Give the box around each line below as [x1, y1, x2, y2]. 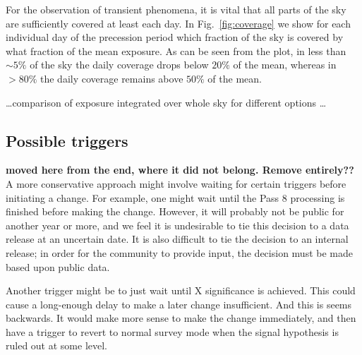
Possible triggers [6, 129, 128, 151]
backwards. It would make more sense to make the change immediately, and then [6, 311, 356, 325]
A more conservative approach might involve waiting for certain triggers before [6, 176, 346, 191]
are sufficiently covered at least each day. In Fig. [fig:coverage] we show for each [6, 16, 351, 30]
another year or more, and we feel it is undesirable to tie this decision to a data [6, 217, 349, 232]
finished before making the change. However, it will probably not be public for [6, 204, 344, 219]
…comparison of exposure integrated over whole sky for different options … [6, 95, 327, 109]
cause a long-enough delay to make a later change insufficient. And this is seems [6, 296, 352, 311]
